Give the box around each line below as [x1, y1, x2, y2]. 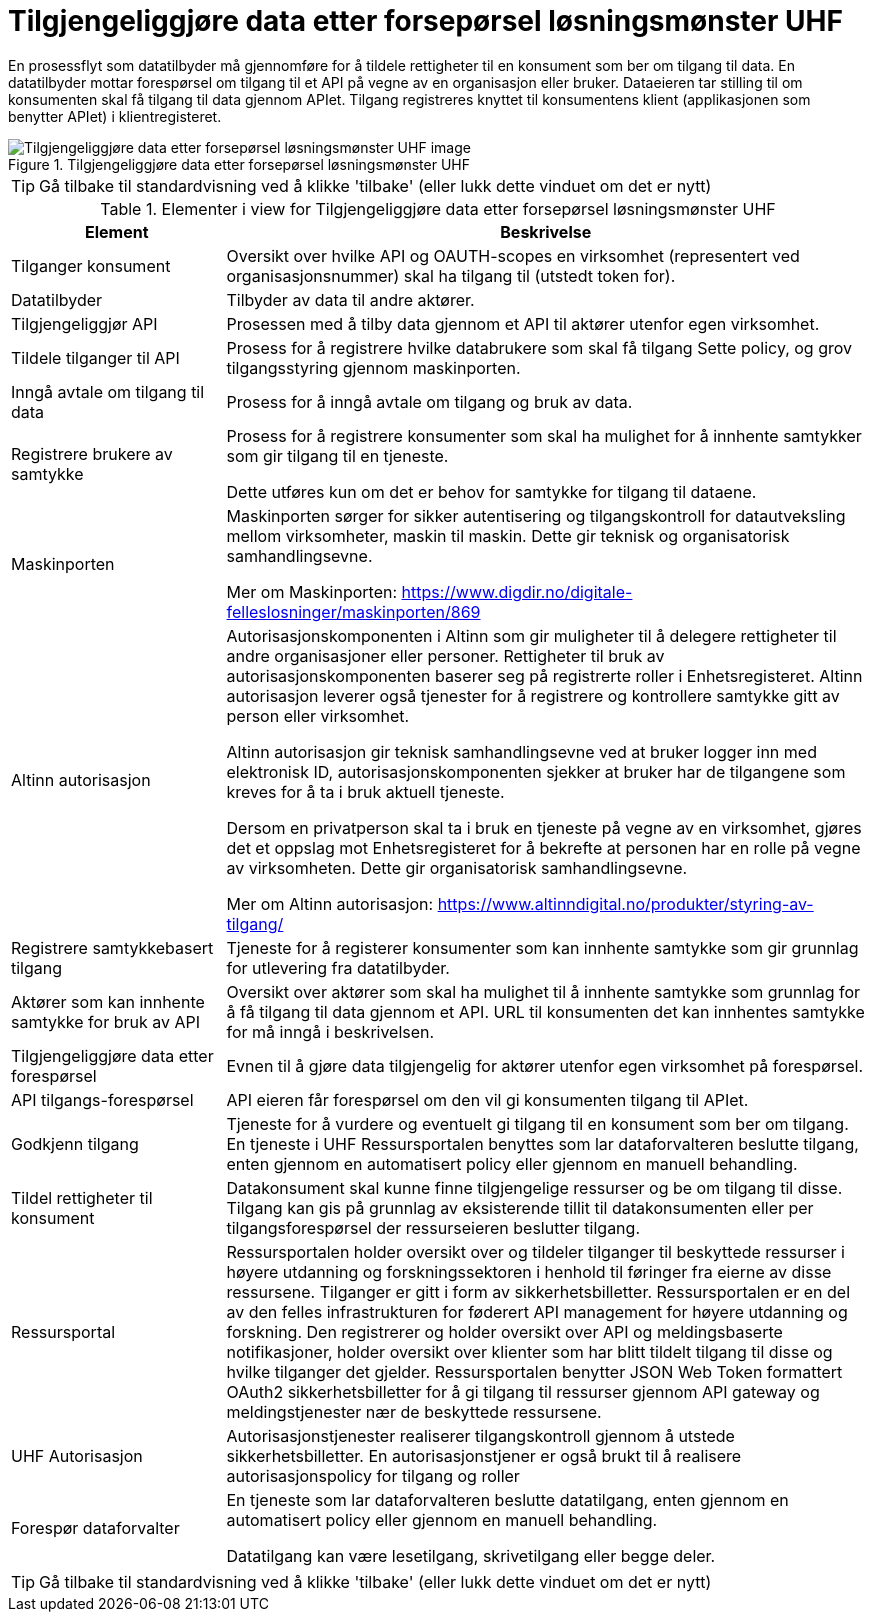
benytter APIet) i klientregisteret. [8, 107, 222, 125]
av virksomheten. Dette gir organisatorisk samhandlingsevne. [226, 857, 688, 878]
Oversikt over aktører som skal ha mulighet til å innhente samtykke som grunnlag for [226, 981, 861, 1002]
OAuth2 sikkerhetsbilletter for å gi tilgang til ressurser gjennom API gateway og [226, 1381, 820, 1402]
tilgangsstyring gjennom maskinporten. [226, 357, 521, 378]
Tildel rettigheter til [11, 1187, 153, 1208]
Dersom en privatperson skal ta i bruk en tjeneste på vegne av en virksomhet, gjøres [226, 817, 862, 838]
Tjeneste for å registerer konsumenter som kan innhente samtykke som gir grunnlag [226, 937, 859, 958]
